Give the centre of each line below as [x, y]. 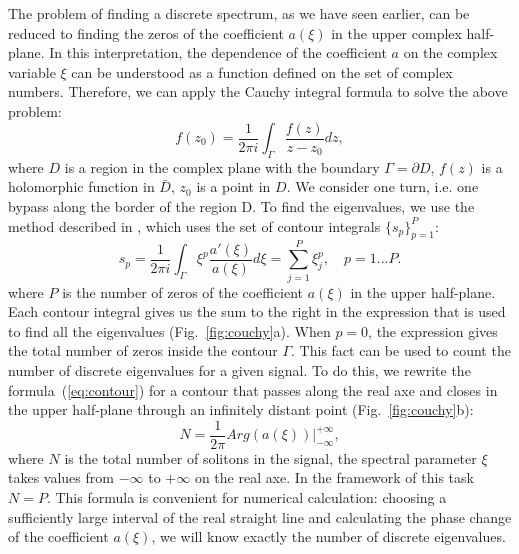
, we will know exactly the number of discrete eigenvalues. [328, 536]
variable [32, 71]
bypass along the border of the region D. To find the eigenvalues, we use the [241, 206]
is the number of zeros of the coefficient [183, 291]
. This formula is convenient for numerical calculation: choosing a [246, 496]
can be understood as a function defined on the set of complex [262, 71]
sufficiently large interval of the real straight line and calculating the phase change [260, 516]
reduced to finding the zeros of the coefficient [146, 32]
